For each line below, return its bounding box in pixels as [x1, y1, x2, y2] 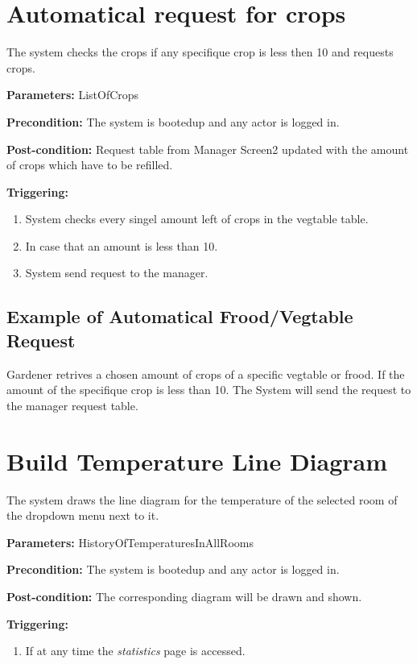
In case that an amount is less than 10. [25, 237, 218, 254]
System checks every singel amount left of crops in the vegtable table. [25, 210, 369, 227]
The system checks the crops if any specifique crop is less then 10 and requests [6, 44, 394, 60]
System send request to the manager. [25, 264, 208, 281]
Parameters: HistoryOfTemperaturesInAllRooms [6, 533, 254, 550]
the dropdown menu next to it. [6, 507, 159, 524]
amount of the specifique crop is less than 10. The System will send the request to [6, 381, 411, 398]
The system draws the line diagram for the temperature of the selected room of [6, 491, 398, 508]
